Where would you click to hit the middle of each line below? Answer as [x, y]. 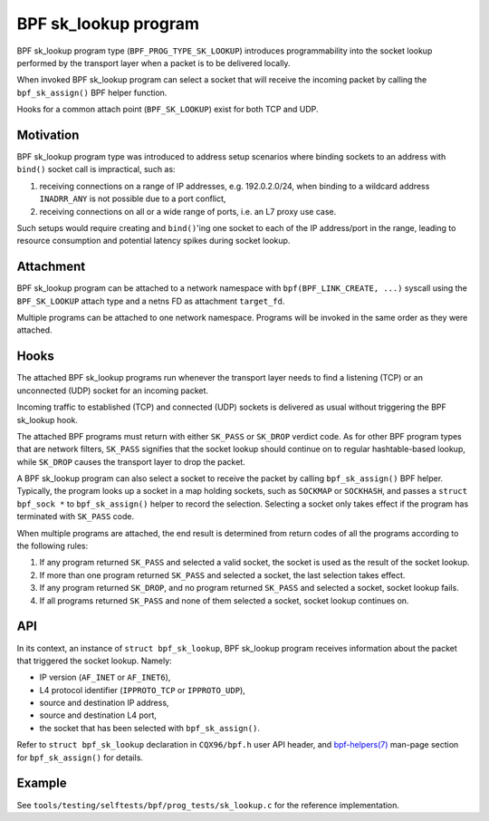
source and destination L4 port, [98, 715]
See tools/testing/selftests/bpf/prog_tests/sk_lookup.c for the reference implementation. [208, 805]
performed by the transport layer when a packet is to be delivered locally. [153, 63]
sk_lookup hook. [48, 420]
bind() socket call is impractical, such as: [96, 169]
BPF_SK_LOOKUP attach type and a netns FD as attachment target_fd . [151, 301]
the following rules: [53, 546]
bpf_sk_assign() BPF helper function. [92, 92]
